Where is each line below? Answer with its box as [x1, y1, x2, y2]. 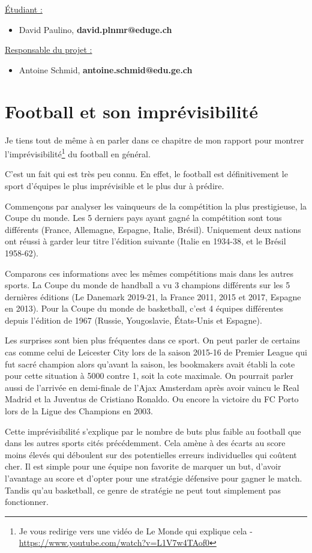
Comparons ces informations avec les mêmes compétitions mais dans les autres [5, 267, 294, 279]
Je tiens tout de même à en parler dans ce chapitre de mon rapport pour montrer [5, 133, 304, 146]
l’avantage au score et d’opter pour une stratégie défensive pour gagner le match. [5, 472, 302, 484]
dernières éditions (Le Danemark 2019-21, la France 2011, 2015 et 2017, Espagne [5, 290, 301, 303]
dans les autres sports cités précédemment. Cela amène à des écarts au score [5, 437, 286, 449]
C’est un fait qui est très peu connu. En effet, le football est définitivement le [5, 168, 288, 180]
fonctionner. [5, 495, 49, 508]
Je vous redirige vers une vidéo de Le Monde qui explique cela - [19, 524, 253, 537]
